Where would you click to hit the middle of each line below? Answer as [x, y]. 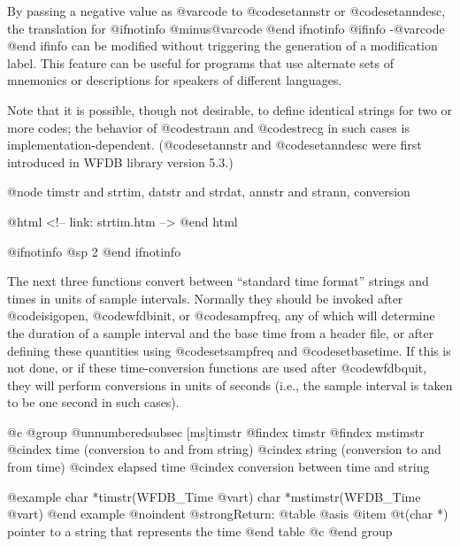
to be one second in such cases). [93, 402]
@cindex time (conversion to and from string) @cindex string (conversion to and [224, 449]
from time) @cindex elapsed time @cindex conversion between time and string [218, 467]
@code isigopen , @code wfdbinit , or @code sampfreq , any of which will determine [221, 315]
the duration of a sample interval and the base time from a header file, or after [221, 332]
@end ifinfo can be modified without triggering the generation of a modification [222, 46]
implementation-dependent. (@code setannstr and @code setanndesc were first [215, 145]
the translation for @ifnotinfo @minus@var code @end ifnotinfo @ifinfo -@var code [226, 28]
